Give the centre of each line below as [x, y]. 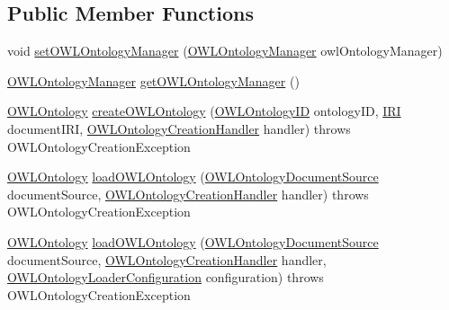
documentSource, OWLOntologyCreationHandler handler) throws [188, 194]
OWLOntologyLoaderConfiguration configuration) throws [166, 277]
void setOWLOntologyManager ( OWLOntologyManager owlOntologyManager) [225, 51]
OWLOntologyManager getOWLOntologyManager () [153, 80]
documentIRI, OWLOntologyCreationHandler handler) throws [179, 128]
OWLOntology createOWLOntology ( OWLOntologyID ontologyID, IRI [204, 111]
